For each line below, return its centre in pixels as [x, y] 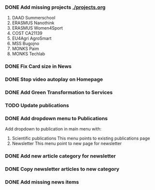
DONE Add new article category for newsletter [60, 156]
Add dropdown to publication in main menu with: [53, 129]
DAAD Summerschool [34, 18]
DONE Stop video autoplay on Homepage [54, 79]
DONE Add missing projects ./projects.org [55, 7]
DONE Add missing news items [42, 182]
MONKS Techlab [28, 54]
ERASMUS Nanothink [33, 23]
